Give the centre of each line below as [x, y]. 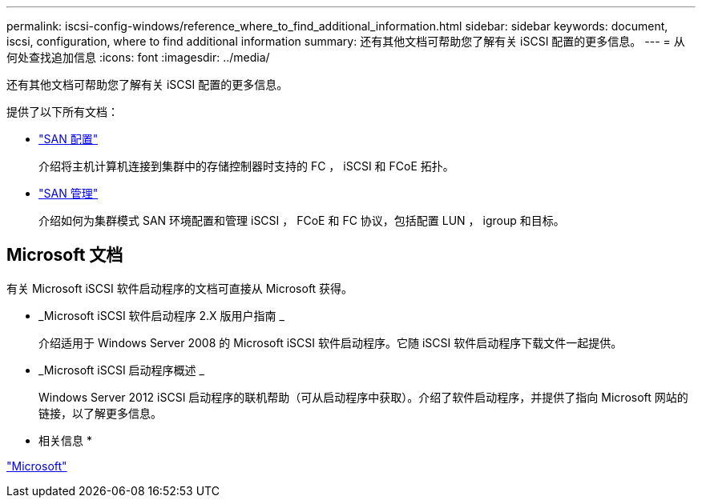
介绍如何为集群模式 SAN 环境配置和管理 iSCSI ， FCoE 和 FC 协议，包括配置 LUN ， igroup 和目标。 [302, 220]
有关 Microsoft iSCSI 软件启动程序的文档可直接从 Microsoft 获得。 [180, 288]
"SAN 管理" [69, 193]
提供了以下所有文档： [63, 112]
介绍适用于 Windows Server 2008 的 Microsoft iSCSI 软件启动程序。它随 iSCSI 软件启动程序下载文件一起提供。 [331, 342]
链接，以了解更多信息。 [100, 413]
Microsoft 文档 [65, 255]
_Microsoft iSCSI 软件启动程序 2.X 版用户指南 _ [161, 315]
